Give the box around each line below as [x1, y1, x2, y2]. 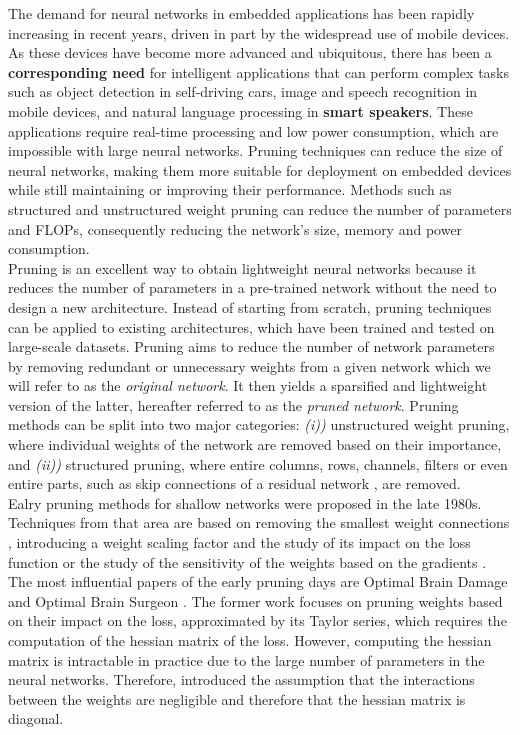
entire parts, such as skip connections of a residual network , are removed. [8, 473, 461, 494]
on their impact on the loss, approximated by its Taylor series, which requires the [8, 610, 507, 631]
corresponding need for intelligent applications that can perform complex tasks [8, 61, 510, 82]
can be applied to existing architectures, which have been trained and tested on [8, 316, 495, 337]
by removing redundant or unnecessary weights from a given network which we [8, 355, 491, 376]
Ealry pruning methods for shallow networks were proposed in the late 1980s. [8, 492, 482, 513]
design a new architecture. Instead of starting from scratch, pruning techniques [8, 296, 492, 317]
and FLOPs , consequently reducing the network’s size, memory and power [8, 218, 463, 239]
